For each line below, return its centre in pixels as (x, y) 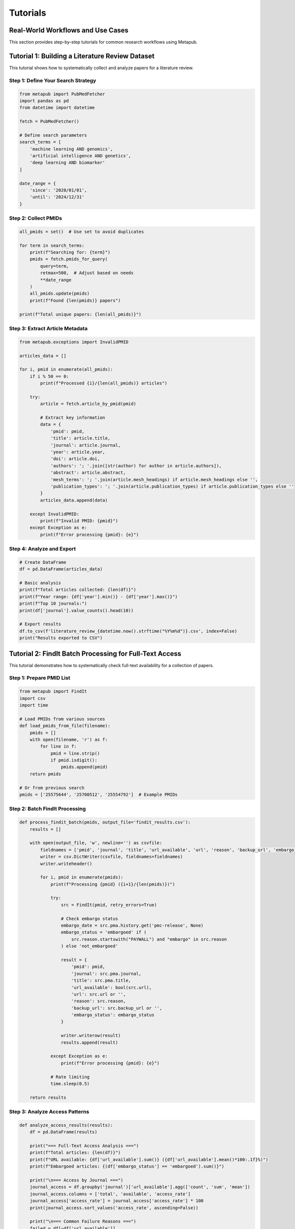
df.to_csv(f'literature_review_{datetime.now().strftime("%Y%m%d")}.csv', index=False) (128, 631)
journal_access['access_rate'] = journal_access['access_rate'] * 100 (117, 1201)
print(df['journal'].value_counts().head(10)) (76, 610)
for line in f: (59, 746)
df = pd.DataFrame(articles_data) (61, 569)
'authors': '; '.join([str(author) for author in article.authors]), (136, 466)
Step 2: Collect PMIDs (36, 218)
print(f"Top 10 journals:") (53, 604)
